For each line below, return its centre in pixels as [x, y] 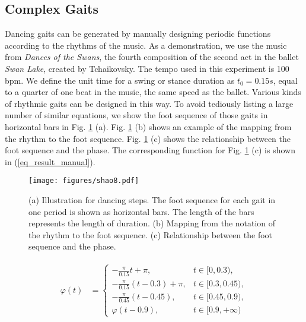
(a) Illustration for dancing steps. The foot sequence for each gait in [152, 199]
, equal [285, 80]
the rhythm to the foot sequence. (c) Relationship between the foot [151, 234]
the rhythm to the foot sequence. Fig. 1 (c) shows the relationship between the [148, 138]
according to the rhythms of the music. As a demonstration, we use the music [146, 45]
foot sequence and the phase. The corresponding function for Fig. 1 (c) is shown [150, 150]
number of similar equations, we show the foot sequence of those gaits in [136, 115]
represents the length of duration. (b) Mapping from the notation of [152, 223]
